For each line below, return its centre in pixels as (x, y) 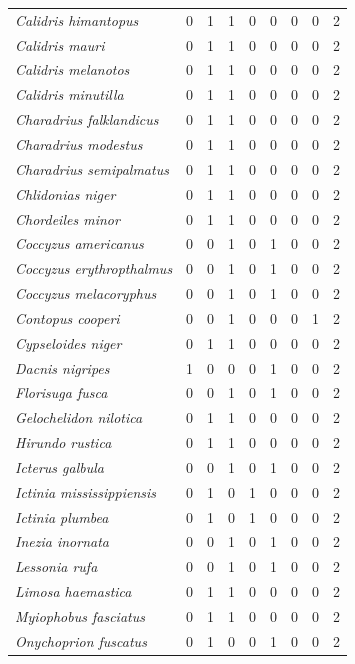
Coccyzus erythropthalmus (94, 268)
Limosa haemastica (73, 591)
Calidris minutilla (69, 94)
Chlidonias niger (65, 193)
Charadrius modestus (79, 143)
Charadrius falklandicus (87, 119)
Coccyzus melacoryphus (86, 293)
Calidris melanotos (72, 69)
